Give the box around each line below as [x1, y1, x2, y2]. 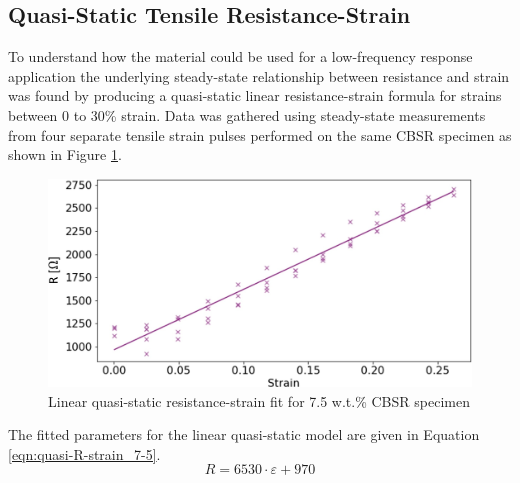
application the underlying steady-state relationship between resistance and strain [8, 65, 510, 86]
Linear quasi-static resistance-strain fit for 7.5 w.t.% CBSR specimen [48, 390, 470, 411]
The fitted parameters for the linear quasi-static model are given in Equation [8, 424, 480, 445]
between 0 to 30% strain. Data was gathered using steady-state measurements [8, 104, 486, 125]
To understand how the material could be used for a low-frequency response [8, 46, 473, 67]
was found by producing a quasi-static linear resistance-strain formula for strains [8, 85, 502, 106]
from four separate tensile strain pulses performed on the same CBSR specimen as [8, 124, 512, 145]
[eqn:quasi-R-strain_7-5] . [8, 443, 161, 464]
